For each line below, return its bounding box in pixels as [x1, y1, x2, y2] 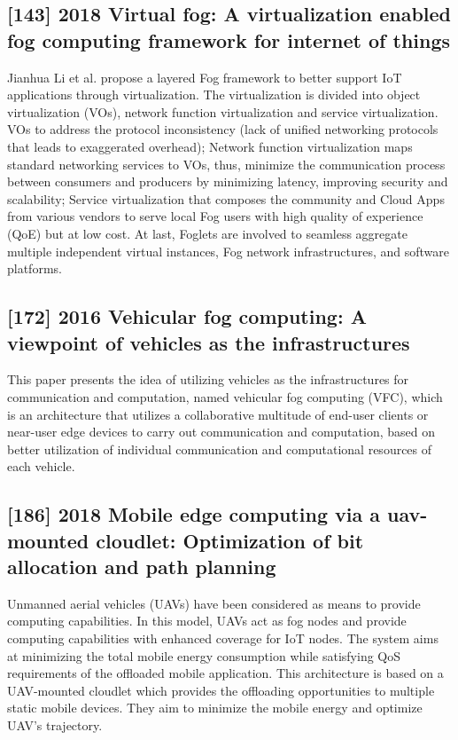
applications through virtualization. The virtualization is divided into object [7, 85, 421, 104]
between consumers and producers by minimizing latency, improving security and [7, 172, 448, 191]
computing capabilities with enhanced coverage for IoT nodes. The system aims [7, 629, 439, 648]
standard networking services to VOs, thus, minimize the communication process [7, 154, 446, 173]
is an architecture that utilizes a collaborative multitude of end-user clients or [7, 405, 429, 423]
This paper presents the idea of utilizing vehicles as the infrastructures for [7, 370, 409, 389]
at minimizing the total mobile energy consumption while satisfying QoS [7, 646, 401, 665]
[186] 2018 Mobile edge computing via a [7, 500, 380, 528]
